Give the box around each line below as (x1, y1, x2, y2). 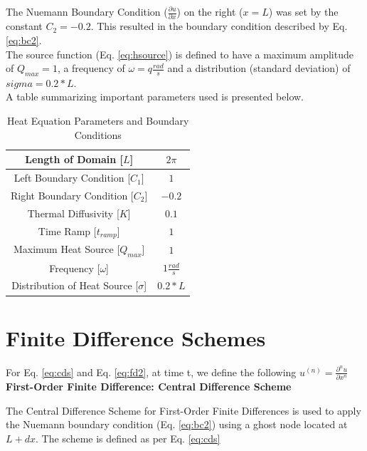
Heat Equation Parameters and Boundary (6, 113, 189, 128)
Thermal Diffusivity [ (27, 205, 119, 220)
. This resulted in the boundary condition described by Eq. (90, 19, 348, 33)
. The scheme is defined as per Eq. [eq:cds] (35, 430, 220, 445)
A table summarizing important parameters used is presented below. (6, 89, 304, 104)
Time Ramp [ (38, 223, 97, 238)
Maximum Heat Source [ (13, 242, 120, 256)
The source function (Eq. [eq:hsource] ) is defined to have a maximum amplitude (6, 46, 353, 61)
